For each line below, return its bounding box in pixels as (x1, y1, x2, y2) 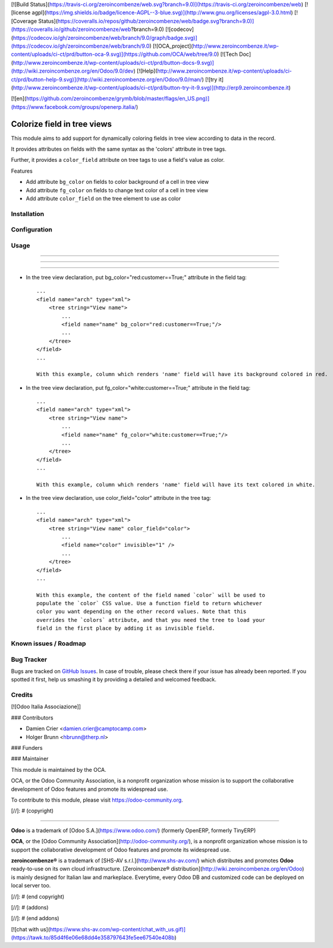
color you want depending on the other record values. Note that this (36, 608, 247, 615)
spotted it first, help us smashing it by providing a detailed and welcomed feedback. (11, 676, 216, 683)
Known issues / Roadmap (11, 640, 86, 648)
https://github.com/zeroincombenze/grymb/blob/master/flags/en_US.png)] (26, 95, 210, 102)
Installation (11, 209, 45, 218)
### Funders (11, 744, 43, 752)
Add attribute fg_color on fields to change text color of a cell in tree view (26, 186, 209, 193)
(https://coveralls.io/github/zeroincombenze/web (11, 26, 131, 33)
